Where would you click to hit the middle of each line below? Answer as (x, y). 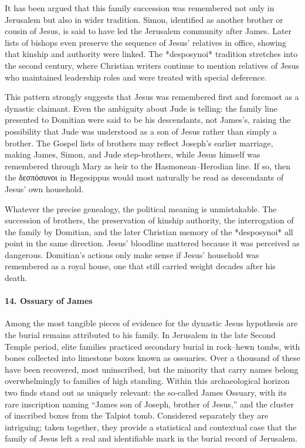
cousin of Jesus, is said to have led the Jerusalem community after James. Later (148, 31)
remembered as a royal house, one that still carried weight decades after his (140, 266)
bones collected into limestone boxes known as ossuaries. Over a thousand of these (152, 358)
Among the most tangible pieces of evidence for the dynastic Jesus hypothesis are (151, 323)
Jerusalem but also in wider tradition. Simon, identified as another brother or (144, 19)
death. (16, 278)
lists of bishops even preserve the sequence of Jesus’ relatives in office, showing (146, 42)
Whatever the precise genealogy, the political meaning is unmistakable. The (141, 208)
